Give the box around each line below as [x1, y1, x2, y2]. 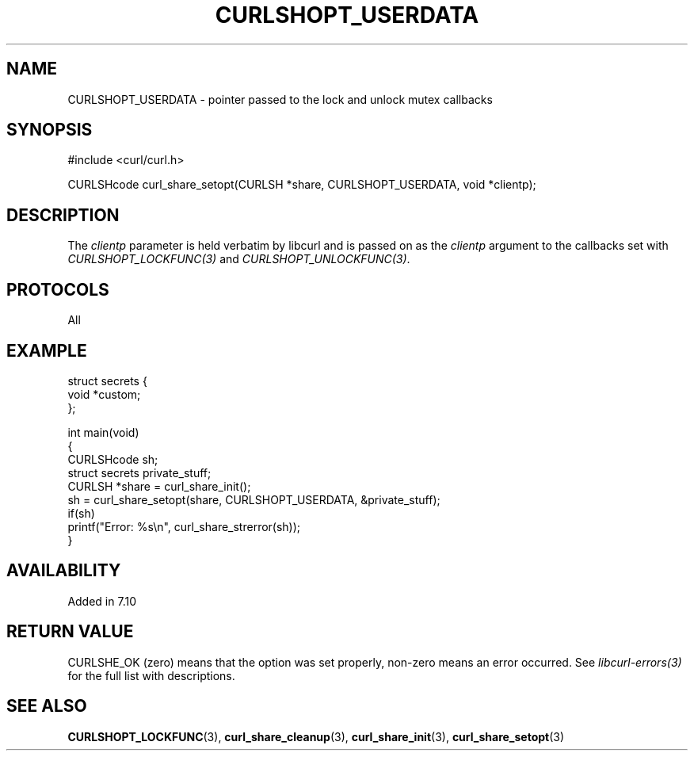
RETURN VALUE [6, 621, 134, 642]
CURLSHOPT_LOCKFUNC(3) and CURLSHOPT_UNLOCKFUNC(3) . [67, 252, 410, 266]
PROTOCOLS [6, 279, 109, 300]
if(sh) [67, 506, 95, 520]
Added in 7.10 [67, 594, 136, 608]
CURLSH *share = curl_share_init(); [67, 479, 251, 493]
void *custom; [67, 387, 141, 401]
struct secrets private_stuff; [67, 465, 212, 480]
